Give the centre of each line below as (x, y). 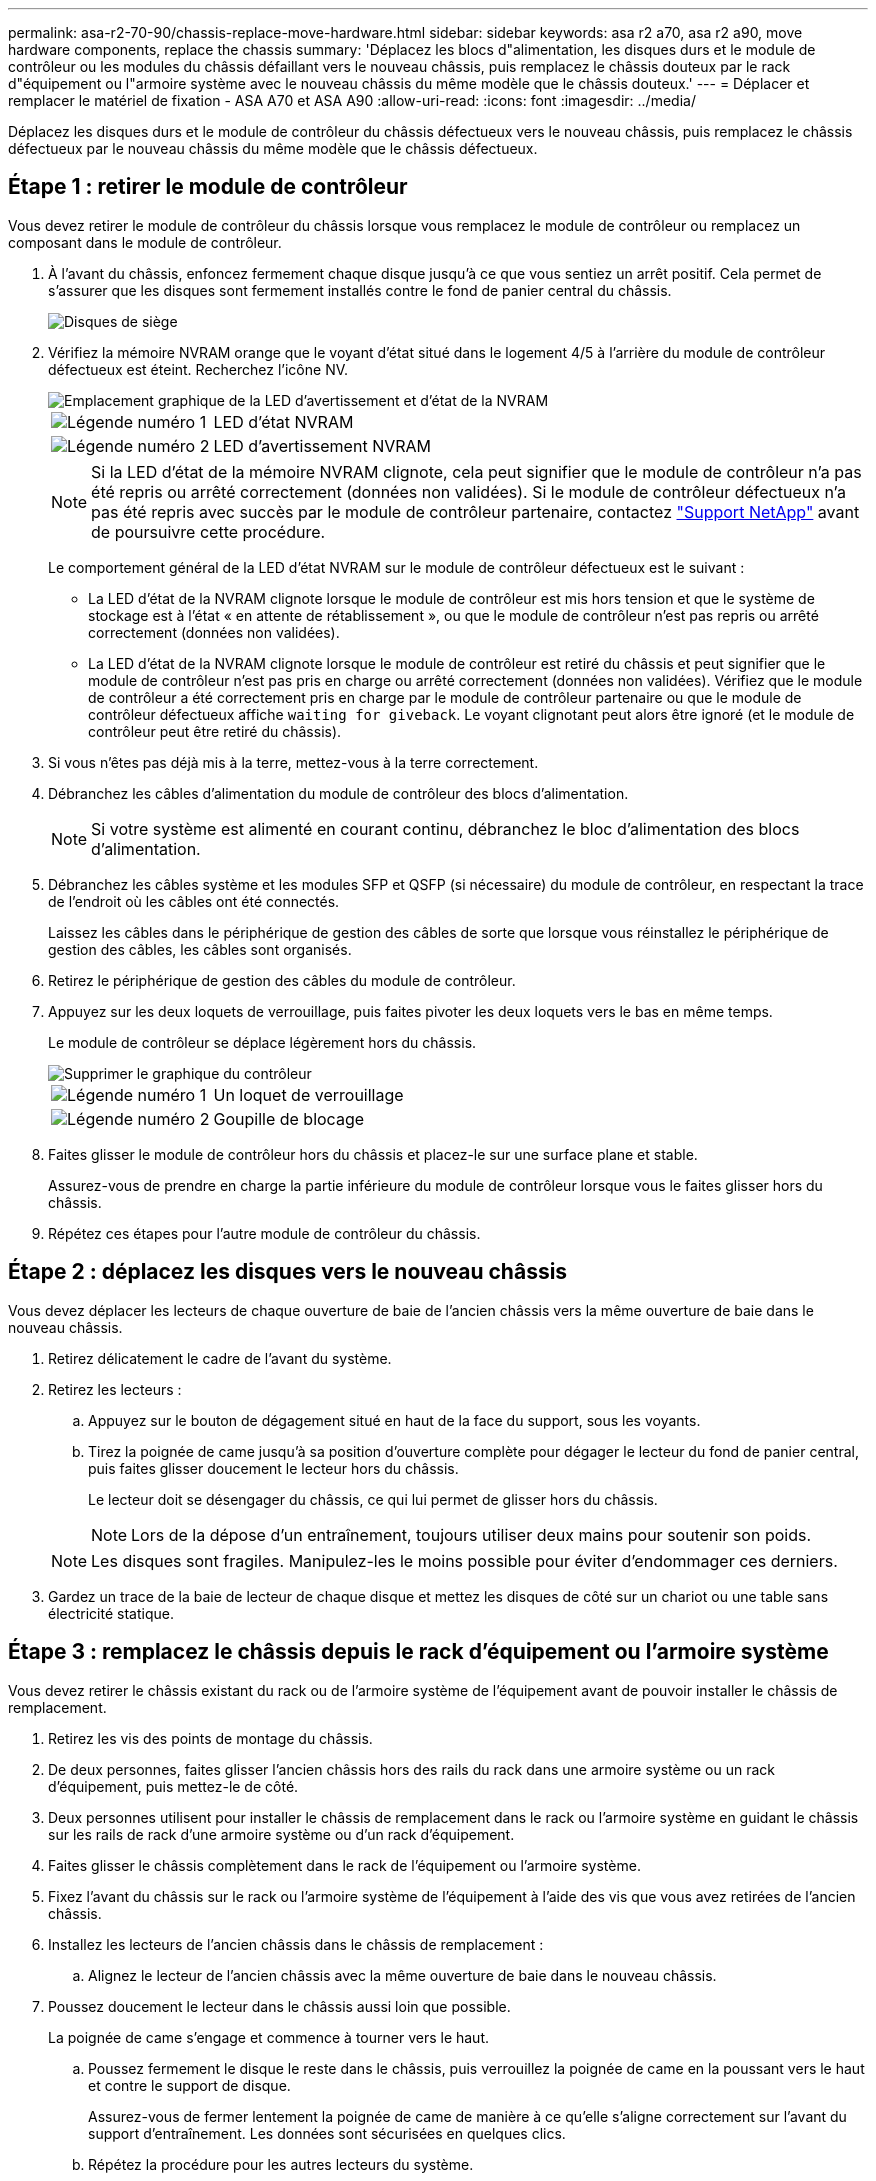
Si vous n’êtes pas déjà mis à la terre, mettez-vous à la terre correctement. (293, 762)
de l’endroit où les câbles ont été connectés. (194, 901)
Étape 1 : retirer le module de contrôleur (208, 187)
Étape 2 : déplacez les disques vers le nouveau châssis (288, 1272)
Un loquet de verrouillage (308, 1094)
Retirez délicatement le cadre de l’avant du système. (220, 1358)
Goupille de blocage (289, 1118)
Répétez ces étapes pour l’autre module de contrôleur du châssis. (264, 1233)
